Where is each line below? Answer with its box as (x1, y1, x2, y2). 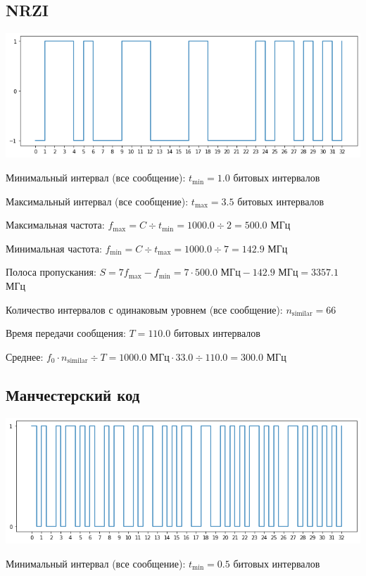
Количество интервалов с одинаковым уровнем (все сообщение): (6, 302, 283, 316)
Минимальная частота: (6, 241, 102, 255)
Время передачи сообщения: (6, 326, 126, 340)
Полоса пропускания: (6, 264, 96, 279)
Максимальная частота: (6, 217, 105, 232)
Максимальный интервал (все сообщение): (6, 193, 189, 208)
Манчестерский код (6, 383, 140, 405)
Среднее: (6, 349, 44, 364)
